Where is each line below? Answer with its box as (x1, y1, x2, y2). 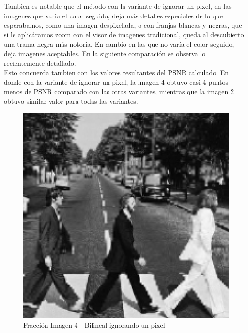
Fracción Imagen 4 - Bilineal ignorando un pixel (23, 320, 165, 330)
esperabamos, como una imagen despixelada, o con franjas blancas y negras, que (4, 20, 242, 30)
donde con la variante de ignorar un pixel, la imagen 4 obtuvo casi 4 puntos (4, 77, 229, 87)
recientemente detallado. (4, 58, 76, 68)
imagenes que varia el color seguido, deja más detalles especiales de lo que (4, 10, 223, 20)
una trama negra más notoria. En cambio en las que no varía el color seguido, (4, 39, 234, 49)
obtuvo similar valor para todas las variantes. (4, 95, 138, 106)
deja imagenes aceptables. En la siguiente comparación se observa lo (4, 48, 206, 58)
